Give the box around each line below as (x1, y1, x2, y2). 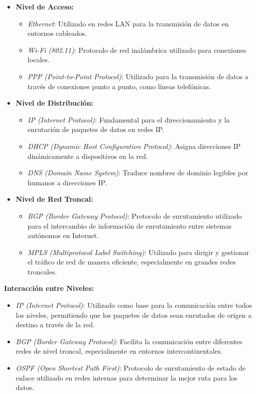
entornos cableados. (27, 28, 87, 38)
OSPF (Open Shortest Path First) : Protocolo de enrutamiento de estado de (15, 363, 246, 373)
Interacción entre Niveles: (4, 283, 94, 293)
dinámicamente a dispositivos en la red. (27, 150, 148, 161)
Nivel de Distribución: (15, 98, 94, 108)
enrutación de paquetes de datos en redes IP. (27, 124, 164, 134)
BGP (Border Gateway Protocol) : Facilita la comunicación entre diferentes (15, 336, 243, 346)
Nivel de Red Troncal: (15, 194, 93, 204)
